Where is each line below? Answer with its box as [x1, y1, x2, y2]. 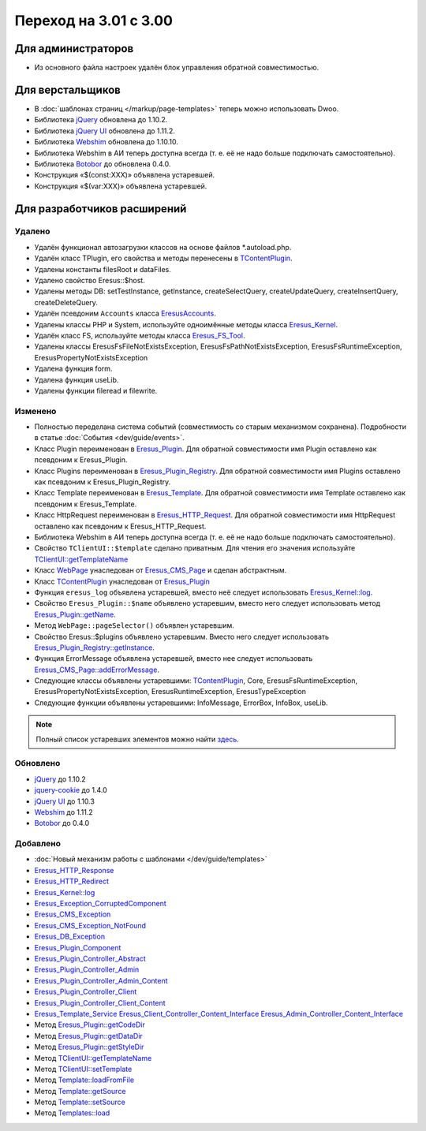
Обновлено [14, 758, 61, 769]
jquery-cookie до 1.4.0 [34, 786, 108, 795]
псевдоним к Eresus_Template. [34, 499, 137, 509]
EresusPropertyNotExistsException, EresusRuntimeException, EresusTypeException [34, 687, 307, 696]
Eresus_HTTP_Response [34, 865, 114, 875]
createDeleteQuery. [34, 297, 99, 307]
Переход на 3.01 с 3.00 [14, 12, 174, 29]
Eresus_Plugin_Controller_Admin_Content [34, 976, 169, 985]
